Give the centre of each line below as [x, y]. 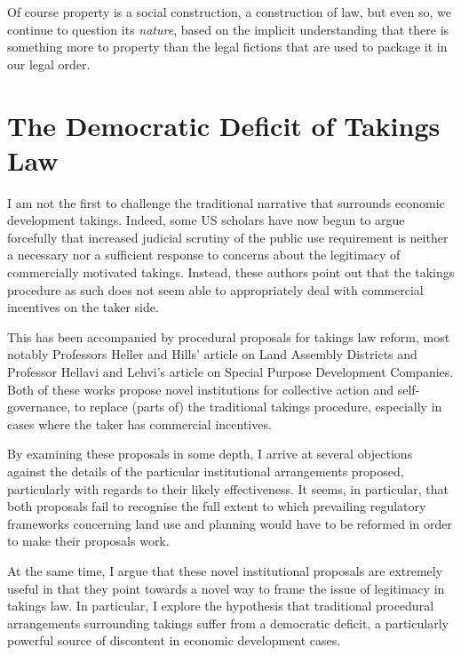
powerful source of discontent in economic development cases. [174, 640]
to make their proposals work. [88, 541]
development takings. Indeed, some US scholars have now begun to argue [206, 220]
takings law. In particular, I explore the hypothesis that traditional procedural [221, 606]
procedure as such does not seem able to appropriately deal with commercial [215, 289]
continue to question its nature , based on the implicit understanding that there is [228, 29]
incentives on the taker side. [83, 307]
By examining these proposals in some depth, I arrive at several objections [210, 454]
